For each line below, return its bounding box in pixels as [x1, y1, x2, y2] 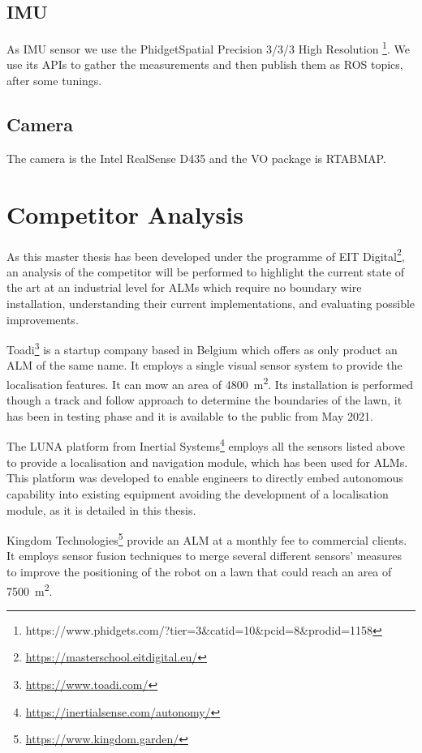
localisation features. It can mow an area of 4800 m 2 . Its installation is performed [6, 374, 414, 392]
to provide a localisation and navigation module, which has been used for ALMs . [6, 453, 408, 470]
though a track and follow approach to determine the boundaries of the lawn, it [6, 391, 403, 409]
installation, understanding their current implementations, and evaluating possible [6, 295, 416, 311]
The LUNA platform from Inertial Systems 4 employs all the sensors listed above [6, 435, 405, 455]
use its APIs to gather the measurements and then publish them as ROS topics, [6, 56, 403, 73]
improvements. [6, 310, 79, 327]
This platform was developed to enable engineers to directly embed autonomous [6, 469, 403, 486]
